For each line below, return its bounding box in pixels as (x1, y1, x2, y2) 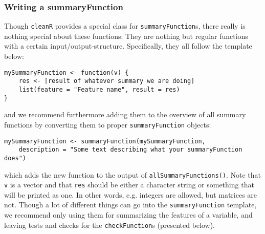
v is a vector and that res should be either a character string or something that (4, 179, 254, 190)
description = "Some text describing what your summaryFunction (18, 146, 242, 154)
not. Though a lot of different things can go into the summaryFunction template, (4, 199, 257, 210)
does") (4, 154, 26, 162)
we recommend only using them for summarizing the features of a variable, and (4, 209, 253, 220)
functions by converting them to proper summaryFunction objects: (4, 119, 211, 130)
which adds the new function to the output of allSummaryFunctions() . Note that (4, 169, 261, 180)
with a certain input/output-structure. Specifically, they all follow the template (4, 40, 252, 51)
